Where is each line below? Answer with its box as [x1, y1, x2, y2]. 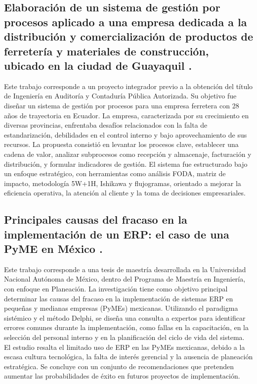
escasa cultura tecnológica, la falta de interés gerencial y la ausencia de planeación [4, 351, 253, 362]
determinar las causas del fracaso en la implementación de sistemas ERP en [4, 293, 233, 303]
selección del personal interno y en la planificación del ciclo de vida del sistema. [4, 332, 245, 342]
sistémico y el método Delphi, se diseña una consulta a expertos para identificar [4, 312, 246, 323]
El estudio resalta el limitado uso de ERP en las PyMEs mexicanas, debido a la [4, 341, 245, 352]
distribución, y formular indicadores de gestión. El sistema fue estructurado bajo [4, 158, 248, 169]
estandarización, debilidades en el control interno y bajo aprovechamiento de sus [4, 129, 247, 140]
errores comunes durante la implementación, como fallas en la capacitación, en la [4, 322, 249, 333]
